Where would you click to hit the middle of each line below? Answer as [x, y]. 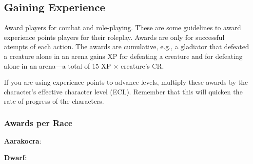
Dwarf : [15, 157]
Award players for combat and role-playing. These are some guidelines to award [123, 27]
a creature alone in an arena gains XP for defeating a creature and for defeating [123, 56]
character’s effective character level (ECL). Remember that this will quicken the [123, 91]
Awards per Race [38, 122]
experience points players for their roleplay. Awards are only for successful [114, 37]
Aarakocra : [23, 141]
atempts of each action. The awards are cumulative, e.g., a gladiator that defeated [126, 46]
